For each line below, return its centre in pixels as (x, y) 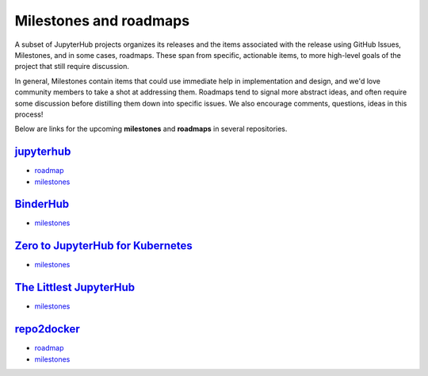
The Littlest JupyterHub (75, 288)
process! (29, 114)
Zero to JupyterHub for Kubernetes (104, 246)
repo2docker (48, 329)
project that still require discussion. (72, 67)
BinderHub (42, 204)
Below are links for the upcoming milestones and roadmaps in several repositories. (151, 129)
